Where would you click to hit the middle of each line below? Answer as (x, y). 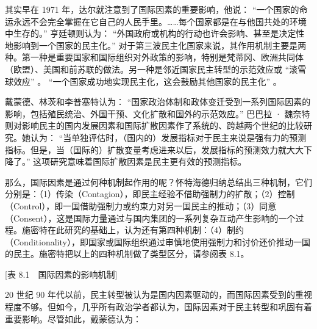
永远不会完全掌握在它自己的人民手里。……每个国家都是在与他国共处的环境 (160, 21)
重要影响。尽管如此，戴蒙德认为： (73, 318)
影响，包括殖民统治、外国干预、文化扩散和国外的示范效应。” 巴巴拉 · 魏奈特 (158, 113)
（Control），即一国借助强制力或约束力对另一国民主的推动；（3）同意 (141, 205)
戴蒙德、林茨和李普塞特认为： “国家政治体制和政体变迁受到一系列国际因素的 (158, 102)
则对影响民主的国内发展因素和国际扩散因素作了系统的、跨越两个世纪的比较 (154, 125)
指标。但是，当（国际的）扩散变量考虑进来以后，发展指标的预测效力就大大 (154, 149)
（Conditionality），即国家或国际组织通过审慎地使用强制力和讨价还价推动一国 (158, 241)
